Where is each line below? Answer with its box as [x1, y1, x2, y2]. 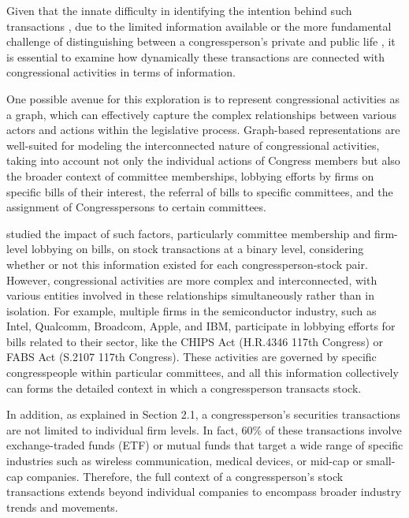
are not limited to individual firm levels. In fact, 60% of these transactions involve [6, 421, 402, 438]
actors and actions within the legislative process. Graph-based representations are [6, 121, 400, 138]
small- [366, 453, 396, 469]
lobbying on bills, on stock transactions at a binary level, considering [31, 240, 364, 257]
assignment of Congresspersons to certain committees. [6, 199, 266, 215]
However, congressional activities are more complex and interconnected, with [6, 271, 377, 288]
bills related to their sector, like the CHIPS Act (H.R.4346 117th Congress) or [6, 333, 384, 349]
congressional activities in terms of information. [6, 64, 236, 80]
